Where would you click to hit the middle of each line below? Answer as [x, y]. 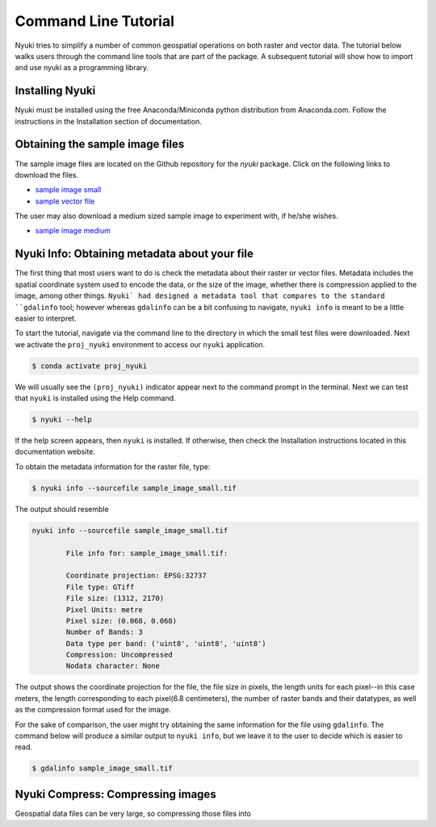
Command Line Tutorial [95, 21]
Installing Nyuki [55, 91]
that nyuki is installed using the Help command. [96, 398]
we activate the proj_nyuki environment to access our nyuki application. [140, 344]
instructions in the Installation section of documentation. [108, 121]
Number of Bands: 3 [104, 632]
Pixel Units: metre [104, 609]
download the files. [47, 174]
